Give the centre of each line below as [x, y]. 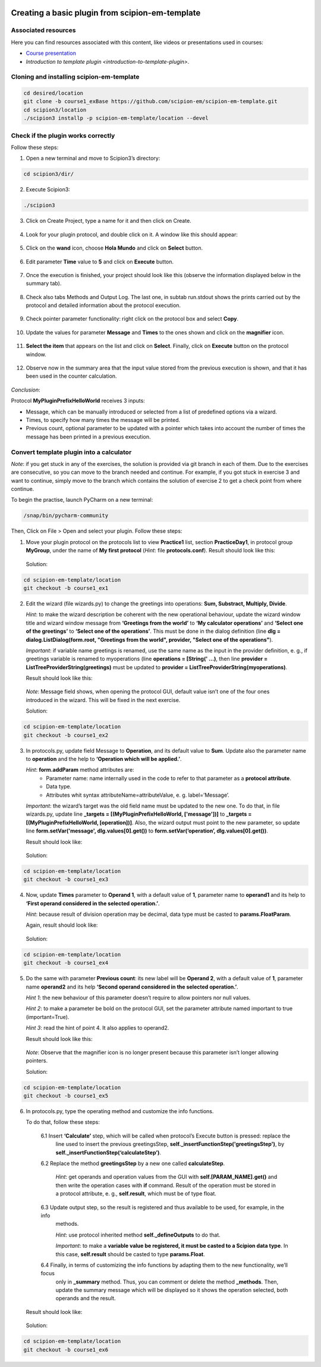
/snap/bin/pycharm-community [66, 516]
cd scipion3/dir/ [49, 174]
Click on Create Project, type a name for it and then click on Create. [108, 221]
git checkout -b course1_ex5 [66, 1096]
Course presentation [51, 53]
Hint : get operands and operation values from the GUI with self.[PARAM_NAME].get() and [166, 1177]
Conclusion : [26, 390]
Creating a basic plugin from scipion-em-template [106, 13]
